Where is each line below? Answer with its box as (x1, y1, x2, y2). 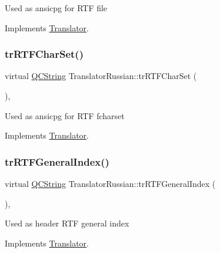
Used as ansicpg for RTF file (5, 2, 108, 14)
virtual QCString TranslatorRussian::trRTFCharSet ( (5, 70, 197, 82)
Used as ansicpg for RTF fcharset (5, 109, 125, 121)
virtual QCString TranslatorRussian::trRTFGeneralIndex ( (5, 178, 216, 189)
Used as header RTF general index (5, 217, 129, 229)
